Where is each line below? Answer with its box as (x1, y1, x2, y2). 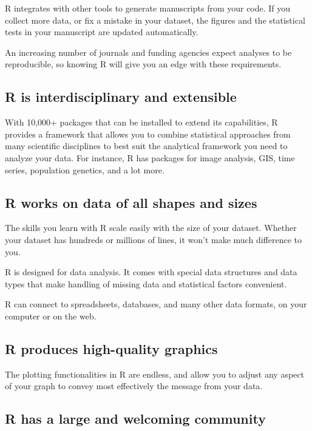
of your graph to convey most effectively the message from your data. (5, 379, 263, 392)
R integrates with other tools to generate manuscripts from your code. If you (5, 2, 291, 14)
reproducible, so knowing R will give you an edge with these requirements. (5, 58, 282, 70)
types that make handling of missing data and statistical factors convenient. (5, 277, 287, 290)
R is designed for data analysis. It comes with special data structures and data (5, 266, 297, 278)
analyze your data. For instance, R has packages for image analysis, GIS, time (5, 151, 295, 164)
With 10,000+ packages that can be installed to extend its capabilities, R (5, 116, 278, 129)
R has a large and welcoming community (5, 409, 266, 428)
